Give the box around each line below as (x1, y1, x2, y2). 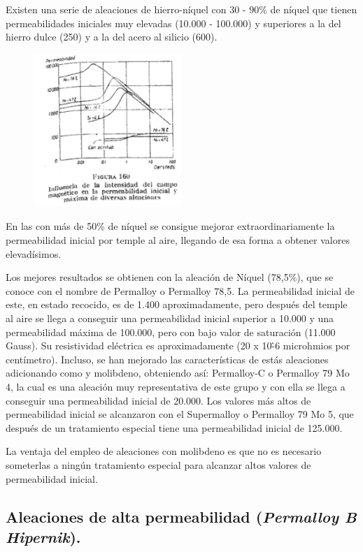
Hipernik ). (6, 525, 81, 547)
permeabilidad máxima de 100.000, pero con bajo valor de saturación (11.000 (6, 324, 336, 339)
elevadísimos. (6, 246, 62, 261)
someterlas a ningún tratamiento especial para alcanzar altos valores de (6, 457, 311, 472)
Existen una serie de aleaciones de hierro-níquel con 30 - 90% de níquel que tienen (6, 2, 357, 16)
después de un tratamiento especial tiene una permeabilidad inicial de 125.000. (6, 420, 343, 435)
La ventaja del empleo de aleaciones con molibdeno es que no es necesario (6, 444, 322, 458)
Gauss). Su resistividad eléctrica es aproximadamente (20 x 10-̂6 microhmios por (6, 338, 350, 353)
